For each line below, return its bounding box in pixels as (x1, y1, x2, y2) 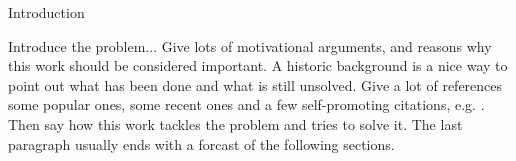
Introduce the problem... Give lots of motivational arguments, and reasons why (8, 35, 492, 56)
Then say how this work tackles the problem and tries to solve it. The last (8, 113, 463, 134)
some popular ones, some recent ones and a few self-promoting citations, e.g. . (8, 94, 485, 115)
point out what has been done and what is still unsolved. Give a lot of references (8, 74, 503, 95)
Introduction (8, 2, 85, 22)
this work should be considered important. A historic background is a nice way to (8, 55, 508, 76)
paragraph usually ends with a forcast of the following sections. (8, 133, 395, 154)
